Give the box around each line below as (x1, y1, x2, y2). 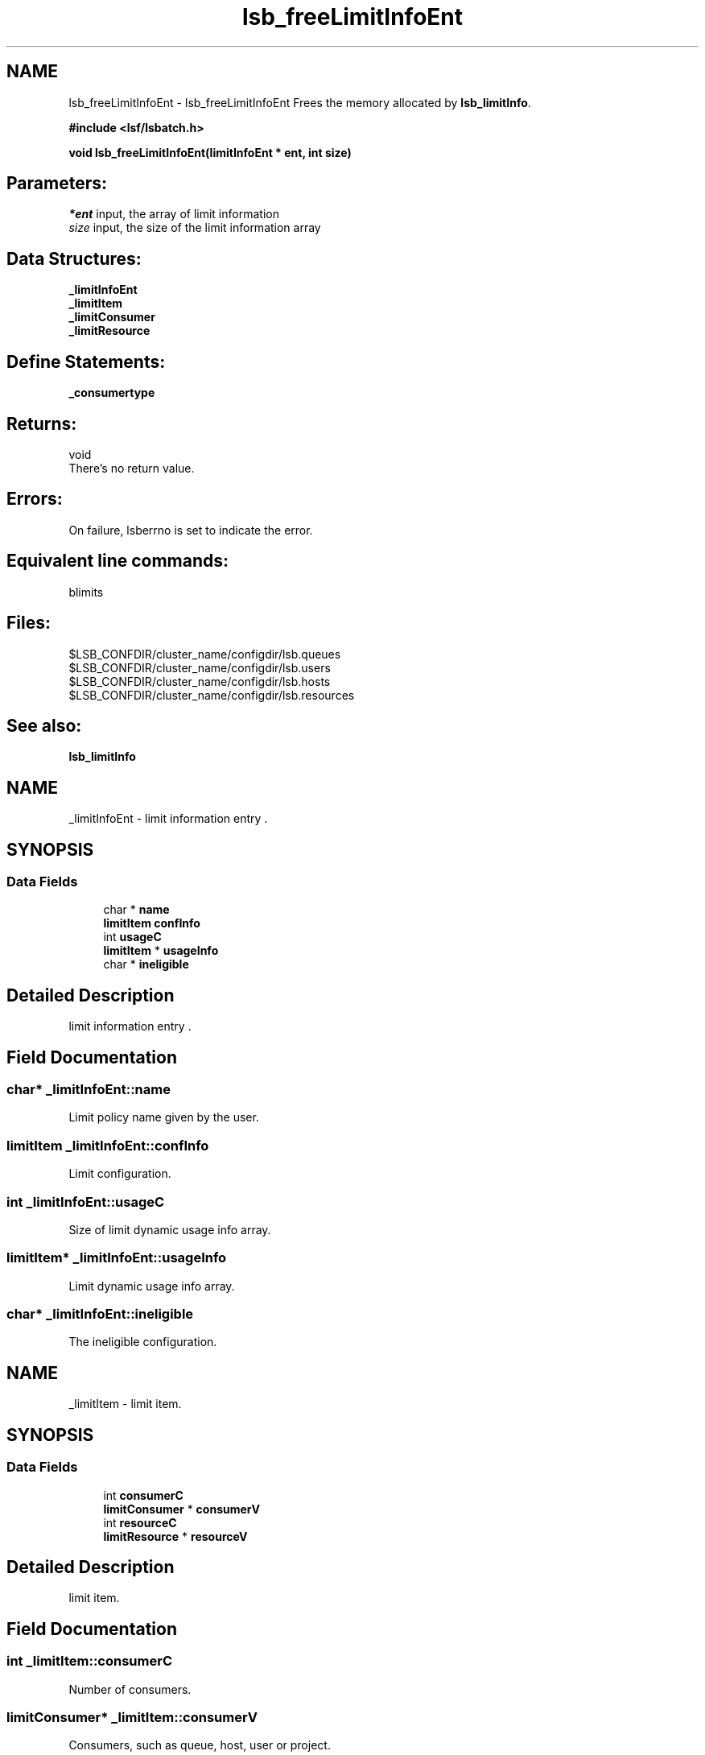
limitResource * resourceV (103, 1529, 248, 1543)
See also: (6, 715, 82, 736)
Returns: (6, 413, 77, 434)
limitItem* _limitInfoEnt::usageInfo (6, 1249, 227, 1266)
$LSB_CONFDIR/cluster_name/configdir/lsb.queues (68, 646, 341, 661)
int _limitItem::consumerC (6, 1653, 172, 1670)
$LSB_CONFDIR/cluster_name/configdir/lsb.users (68, 660, 331, 675)
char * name (103, 902, 170, 917)
